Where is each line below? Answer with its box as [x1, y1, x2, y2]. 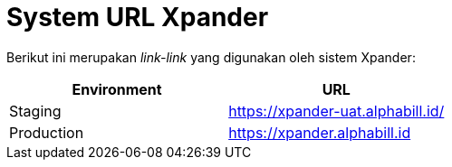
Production [9, 123, 84, 142]
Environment [72, 79, 162, 98]
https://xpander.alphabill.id [228, 123, 411, 142]
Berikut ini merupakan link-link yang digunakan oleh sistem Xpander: [6, 49, 416, 65]
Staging [9, 101, 62, 120]
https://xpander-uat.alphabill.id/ [228, 101, 445, 120]
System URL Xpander [6, 2, 269, 32]
